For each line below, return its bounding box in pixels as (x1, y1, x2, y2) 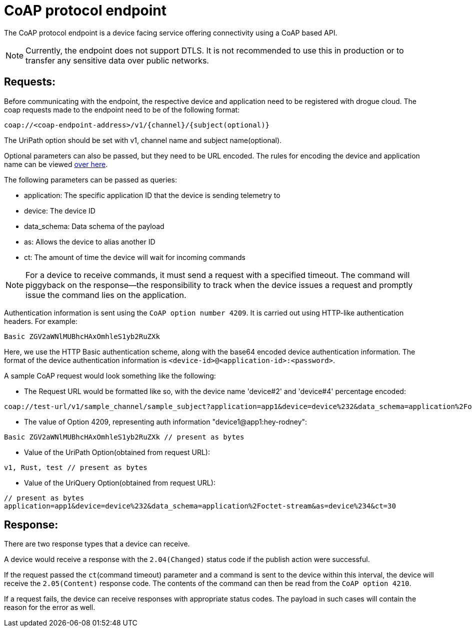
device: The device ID (24, 206, 95, 215)
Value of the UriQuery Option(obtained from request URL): (24, 478, 215, 487)
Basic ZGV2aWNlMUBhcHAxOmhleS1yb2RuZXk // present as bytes (4, 432, 244, 441)
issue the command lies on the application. (25, 289, 186, 300)
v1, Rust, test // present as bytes (4, 463, 147, 471)
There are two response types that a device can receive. (4, 539, 190, 548)
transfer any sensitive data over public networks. (25, 55, 209, 65)
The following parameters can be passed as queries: (4, 175, 177, 184)
